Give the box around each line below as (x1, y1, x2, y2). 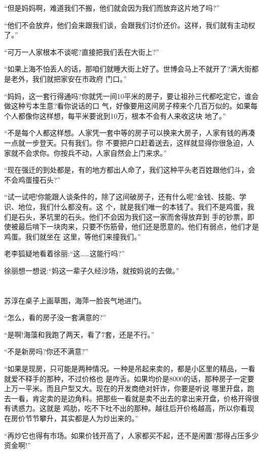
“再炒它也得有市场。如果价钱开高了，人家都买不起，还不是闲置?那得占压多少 (4, 430, 259, 440)
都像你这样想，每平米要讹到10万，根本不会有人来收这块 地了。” (18, 110, 226, 121)
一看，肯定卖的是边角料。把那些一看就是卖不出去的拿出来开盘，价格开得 (11, 393, 252, 403)
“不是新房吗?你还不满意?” (4, 346, 89, 357)
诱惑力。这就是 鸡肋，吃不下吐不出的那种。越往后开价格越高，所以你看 (11, 403, 247, 413)
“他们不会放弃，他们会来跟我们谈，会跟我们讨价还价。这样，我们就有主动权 (4, 19, 255, 30)
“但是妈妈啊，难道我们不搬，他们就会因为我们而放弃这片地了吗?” (4, 3, 220, 13)
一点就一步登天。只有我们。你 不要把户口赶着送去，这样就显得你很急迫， (4, 137, 247, 148)
